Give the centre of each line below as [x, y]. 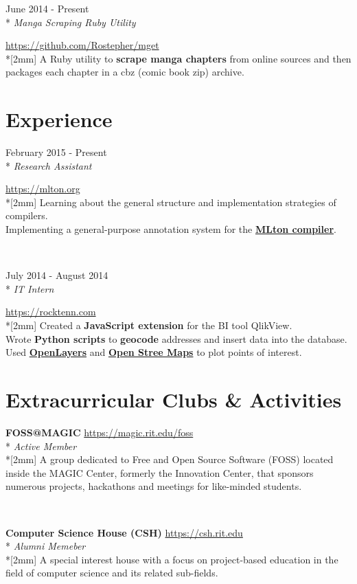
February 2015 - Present [56, 152]
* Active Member [41, 446]
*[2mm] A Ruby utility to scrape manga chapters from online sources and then [178, 58]
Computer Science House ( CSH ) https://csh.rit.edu [124, 532]
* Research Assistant [49, 165]
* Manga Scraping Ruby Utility [71, 22]
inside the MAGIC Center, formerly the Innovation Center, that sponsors [160, 472]
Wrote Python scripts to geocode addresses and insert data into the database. [176, 338]
